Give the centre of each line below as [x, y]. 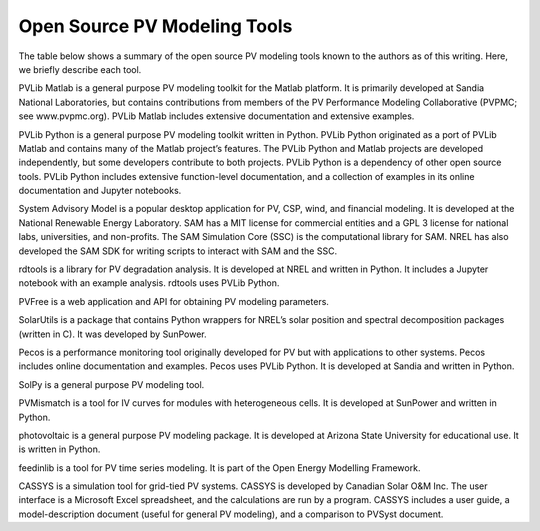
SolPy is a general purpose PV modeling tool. [111, 384]
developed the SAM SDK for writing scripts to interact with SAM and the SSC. [178, 251]
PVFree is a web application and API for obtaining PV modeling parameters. [174, 301]
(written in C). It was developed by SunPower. [112, 334]
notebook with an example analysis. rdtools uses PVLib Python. [149, 283]
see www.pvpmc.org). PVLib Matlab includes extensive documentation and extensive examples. [216, 116]
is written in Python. [59, 449]
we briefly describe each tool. [80, 69]
